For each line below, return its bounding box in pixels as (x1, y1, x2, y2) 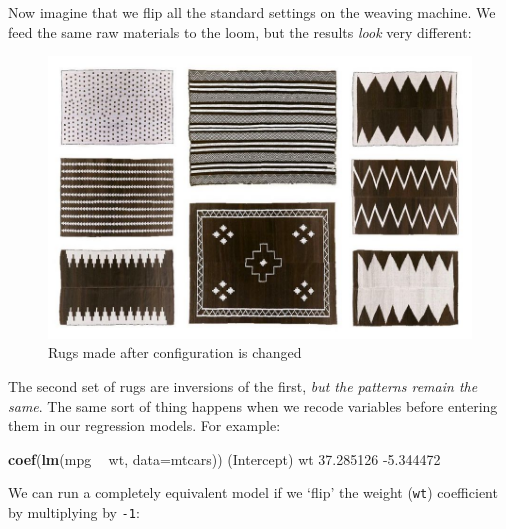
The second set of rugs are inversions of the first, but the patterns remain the (8, 376, 478, 397)
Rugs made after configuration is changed (48, 342, 302, 363)
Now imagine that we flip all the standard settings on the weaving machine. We (8, 2, 496, 22)
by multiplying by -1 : (8, 502, 140, 523)
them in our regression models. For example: (8, 415, 281, 436)
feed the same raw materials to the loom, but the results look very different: (8, 21, 472, 42)
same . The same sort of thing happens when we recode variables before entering (8, 395, 498, 416)
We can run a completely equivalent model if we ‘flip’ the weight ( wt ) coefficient (8, 482, 498, 503)
